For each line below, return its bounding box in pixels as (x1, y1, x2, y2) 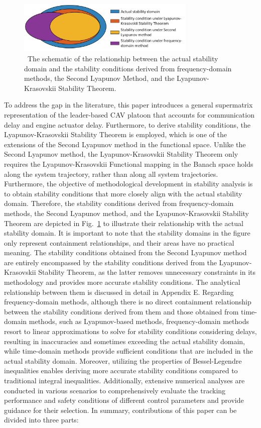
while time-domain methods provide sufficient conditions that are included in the (4, 346, 253, 356)
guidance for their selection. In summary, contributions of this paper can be (4, 404, 237, 415)
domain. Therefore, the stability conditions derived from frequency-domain (4, 198, 234, 208)
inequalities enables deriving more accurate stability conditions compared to (4, 365, 238, 376)
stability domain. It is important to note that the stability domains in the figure (4, 228, 250, 238)
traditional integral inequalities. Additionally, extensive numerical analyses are (4, 375, 245, 386)
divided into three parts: (4, 414, 79, 425)
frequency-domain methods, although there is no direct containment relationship (4, 296, 251, 307)
